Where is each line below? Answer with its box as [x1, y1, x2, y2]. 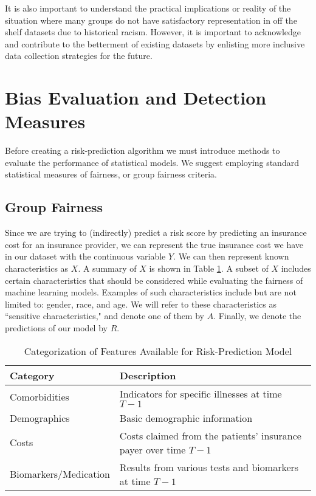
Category [10, 368, 55, 382]
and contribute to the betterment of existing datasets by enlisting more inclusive [5, 37, 305, 50]
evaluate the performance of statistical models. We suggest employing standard [5, 156, 299, 168]
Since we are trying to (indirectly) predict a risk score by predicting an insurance [5, 226, 307, 239]
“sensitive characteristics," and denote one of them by [5, 309, 204, 322]
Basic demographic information [119, 410, 253, 425]
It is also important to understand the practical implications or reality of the [5, 2, 291, 14]
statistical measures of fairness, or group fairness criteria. [5, 168, 217, 181]
